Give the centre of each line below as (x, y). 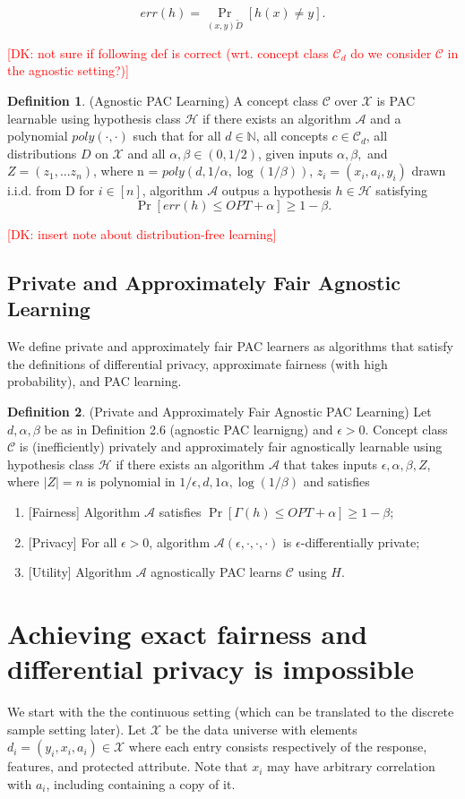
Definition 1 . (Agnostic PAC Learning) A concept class (163, 101)
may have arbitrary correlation (351, 766)
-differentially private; (360, 541)
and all (146, 153)
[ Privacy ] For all (73, 541)
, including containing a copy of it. (141, 783)
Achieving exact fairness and (187, 633)
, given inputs (296, 153)
